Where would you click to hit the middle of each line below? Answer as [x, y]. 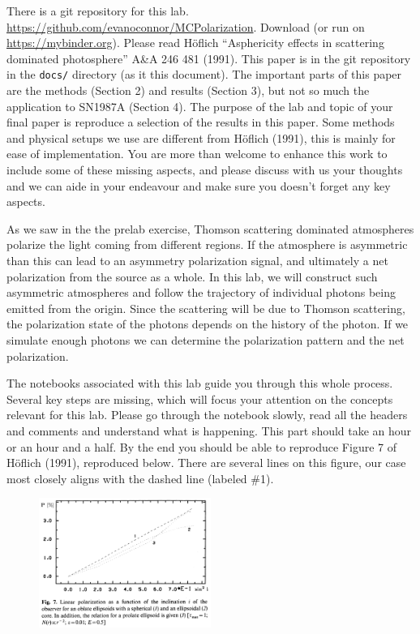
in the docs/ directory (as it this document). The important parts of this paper [204, 74]
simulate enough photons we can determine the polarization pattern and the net [206, 339]
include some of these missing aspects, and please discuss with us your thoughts [205, 169]
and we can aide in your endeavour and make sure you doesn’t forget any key [199, 185]
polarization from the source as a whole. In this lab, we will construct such [192, 276]
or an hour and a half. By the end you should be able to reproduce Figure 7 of [201, 446]
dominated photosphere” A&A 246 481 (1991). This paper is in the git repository [209, 58]
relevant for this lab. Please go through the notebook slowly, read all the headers [207, 415]
